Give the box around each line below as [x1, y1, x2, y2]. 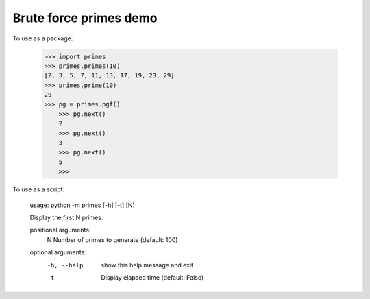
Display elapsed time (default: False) [101, 273, 204, 281]
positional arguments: [29, 226, 91, 235]
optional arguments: [29, 248, 87, 256]
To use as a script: [12, 185, 65, 193]
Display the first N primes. [29, 213, 103, 222]
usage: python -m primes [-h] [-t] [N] [29, 201, 135, 209]
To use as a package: [12, 34, 73, 43]
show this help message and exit [101, 261, 193, 269]
